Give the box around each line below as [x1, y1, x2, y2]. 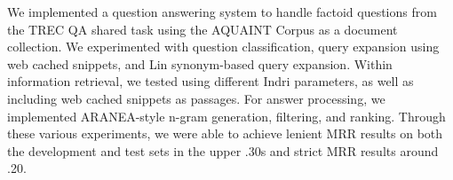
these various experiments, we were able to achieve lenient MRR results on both [7, 124, 443, 143]
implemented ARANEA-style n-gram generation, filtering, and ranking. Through [7, 106, 446, 125]
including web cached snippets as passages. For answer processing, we [7, 89, 385, 107]
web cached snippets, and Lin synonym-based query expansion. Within [7, 54, 393, 73]
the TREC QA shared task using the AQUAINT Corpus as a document [7, 20, 398, 38]
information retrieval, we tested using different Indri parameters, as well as [7, 72, 414, 90]
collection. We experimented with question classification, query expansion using [7, 37, 440, 56]
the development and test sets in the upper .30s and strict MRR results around [7, 141, 439, 160]
